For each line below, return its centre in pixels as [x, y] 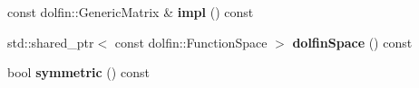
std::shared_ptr [51, 42]
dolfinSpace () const [352, 42]
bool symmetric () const [78, 72]
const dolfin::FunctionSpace [191, 42]
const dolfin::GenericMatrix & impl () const [131, 12]
